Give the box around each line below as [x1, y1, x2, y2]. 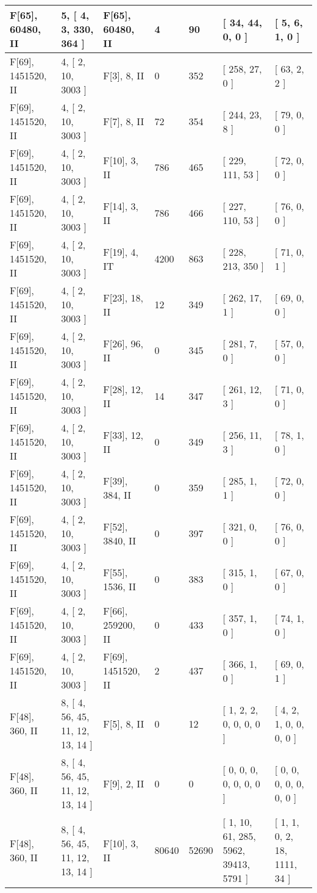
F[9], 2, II [103, 776, 144, 790]
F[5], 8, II [103, 716, 144, 731]
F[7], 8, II [103, 114, 144, 128]
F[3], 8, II [103, 68, 144, 82]
